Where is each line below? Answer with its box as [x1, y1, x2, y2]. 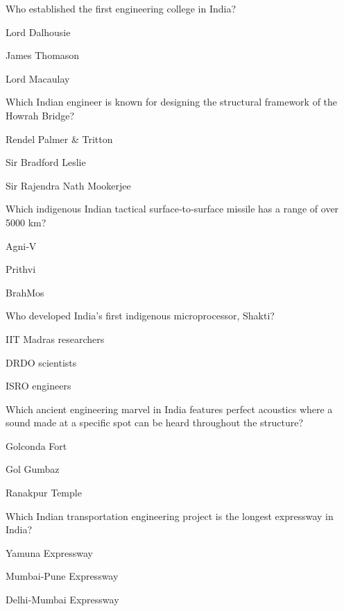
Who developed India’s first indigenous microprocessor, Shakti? [6, 308, 275, 323]
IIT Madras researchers [6, 331, 105, 346]
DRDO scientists [6, 355, 77, 369]
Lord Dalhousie [6, 24, 71, 39]
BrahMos [6, 285, 44, 299]
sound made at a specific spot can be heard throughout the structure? [6, 415, 304, 430]
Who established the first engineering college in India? [6, 1, 237, 15]
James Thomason [6, 48, 80, 62]
